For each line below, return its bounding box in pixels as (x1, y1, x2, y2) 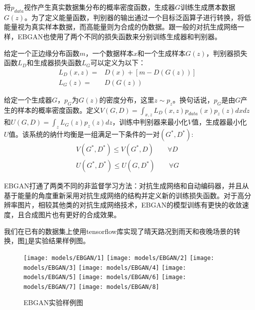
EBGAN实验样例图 (24, 297, 83, 308)
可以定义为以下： (90, 57, 146, 68)
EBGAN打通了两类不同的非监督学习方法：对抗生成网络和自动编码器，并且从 (4, 181, 249, 191)
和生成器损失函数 (26, 57, 82, 68)
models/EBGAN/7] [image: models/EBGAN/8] (24, 283, 159, 290)
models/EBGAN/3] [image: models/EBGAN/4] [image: (24, 264, 186, 271)
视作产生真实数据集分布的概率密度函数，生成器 (24, 2, 175, 12)
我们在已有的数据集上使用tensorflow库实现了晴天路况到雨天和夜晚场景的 (4, 226, 233, 236)
